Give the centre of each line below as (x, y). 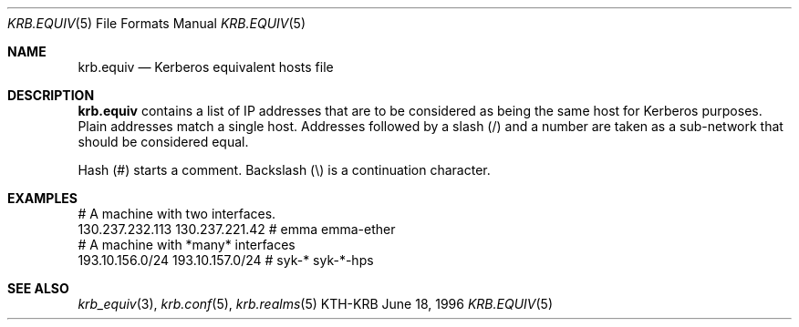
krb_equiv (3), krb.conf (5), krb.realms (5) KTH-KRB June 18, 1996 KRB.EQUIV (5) (315, 304)
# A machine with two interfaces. (177, 214)
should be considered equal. (163, 142)
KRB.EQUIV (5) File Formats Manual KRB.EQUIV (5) (156, 23)
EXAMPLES (42, 198)
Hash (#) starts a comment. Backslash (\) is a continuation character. (284, 170)
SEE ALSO (38, 288)
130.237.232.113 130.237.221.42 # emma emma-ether (237, 229)
